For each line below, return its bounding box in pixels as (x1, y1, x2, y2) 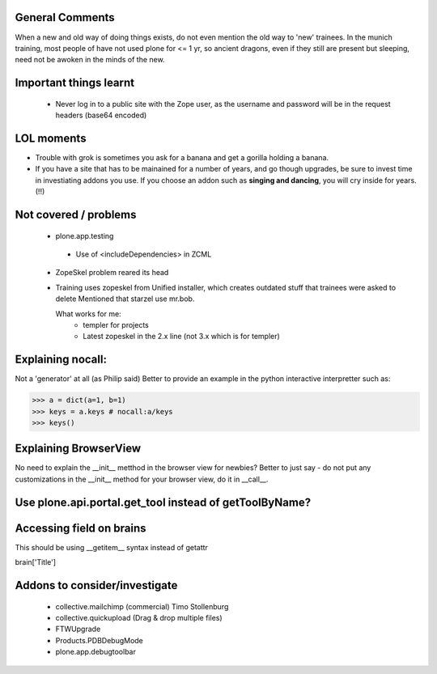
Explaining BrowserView (15, 442, 142, 456)
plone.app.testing (55, 231, 114, 240)
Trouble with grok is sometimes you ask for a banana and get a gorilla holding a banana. (35, 153, 329, 162)
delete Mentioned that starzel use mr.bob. (55, 294, 195, 303)
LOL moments (15, 131, 87, 145)
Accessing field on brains (15, 521, 146, 535)
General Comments (15, 11, 115, 24)
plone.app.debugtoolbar (55, 647, 137, 657)
